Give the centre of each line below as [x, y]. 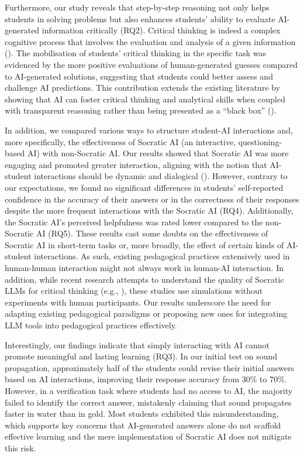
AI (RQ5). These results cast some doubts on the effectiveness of [152, 233]
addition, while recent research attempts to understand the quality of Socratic [144, 279]
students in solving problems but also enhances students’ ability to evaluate [140, 18]
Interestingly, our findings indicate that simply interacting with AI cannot [137, 344]
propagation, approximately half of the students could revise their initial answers [150, 367]
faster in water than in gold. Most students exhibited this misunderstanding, [142, 414]
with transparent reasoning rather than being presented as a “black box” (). [141, 110]
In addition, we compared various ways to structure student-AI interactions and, [149, 130]
